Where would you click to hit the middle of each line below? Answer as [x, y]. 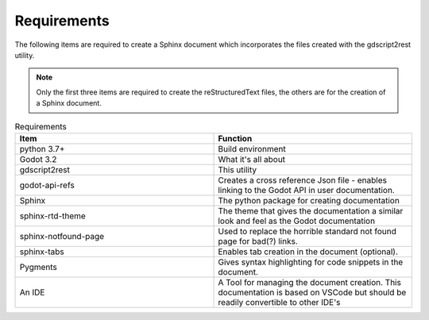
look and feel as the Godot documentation [297, 221]
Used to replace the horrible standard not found [307, 231]
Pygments [38, 267]
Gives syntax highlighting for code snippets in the [311, 262]
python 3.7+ [42, 148]
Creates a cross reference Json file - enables [302, 180]
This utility [238, 169]
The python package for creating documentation [309, 200]
